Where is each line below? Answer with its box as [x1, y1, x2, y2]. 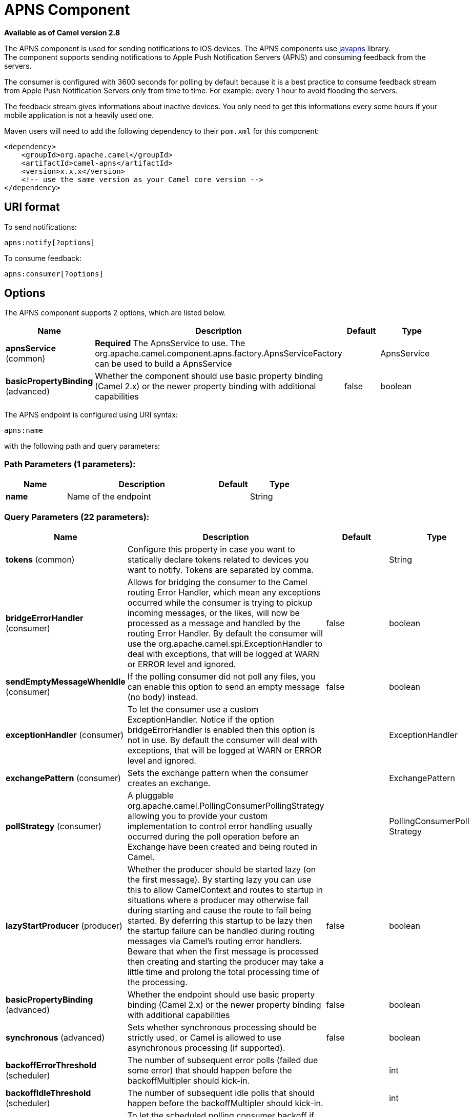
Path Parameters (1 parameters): [4, 458, 136, 469]
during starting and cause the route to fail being [127, 905, 312, 915]
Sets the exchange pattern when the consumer [127, 767, 309, 778]
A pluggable [127, 790, 174, 801]
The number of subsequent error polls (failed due [127, 1054, 318, 1065]
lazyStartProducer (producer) [6, 920, 122, 931]
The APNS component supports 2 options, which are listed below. [4, 308, 226, 317]
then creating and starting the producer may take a [127, 956, 324, 967]
